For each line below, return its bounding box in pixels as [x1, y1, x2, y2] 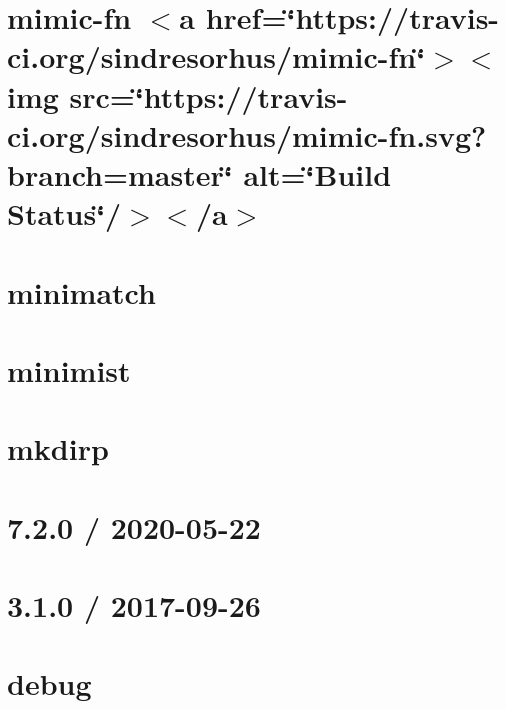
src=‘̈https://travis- [69, 75, 348, 116]
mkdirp [7, 428, 109, 469]
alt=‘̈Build [243, 153, 392, 194]
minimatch [7, 271, 156, 312]
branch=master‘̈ [7, 153, 233, 194]
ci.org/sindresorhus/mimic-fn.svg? [7, 114, 487, 155]
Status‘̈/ [7, 193, 122, 234]
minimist [7, 349, 131, 390]
